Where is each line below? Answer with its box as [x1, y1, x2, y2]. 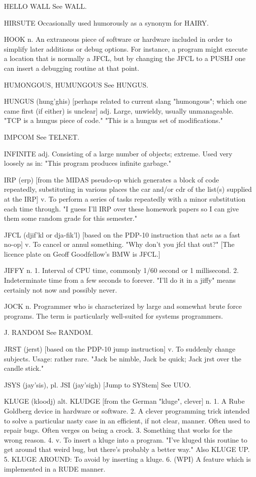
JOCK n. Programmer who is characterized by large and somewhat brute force [4, 301, 242, 311]
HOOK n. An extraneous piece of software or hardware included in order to [4, 34, 232, 44]
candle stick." [4, 363, 44, 373]
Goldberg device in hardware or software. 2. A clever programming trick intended [4, 406, 250, 416]
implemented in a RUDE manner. [4, 463, 105, 474]
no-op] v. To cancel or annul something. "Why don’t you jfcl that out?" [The [4, 239, 235, 249]
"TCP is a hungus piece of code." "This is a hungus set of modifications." [4, 115, 223, 125]
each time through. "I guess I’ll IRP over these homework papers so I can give [4, 203, 239, 213]
